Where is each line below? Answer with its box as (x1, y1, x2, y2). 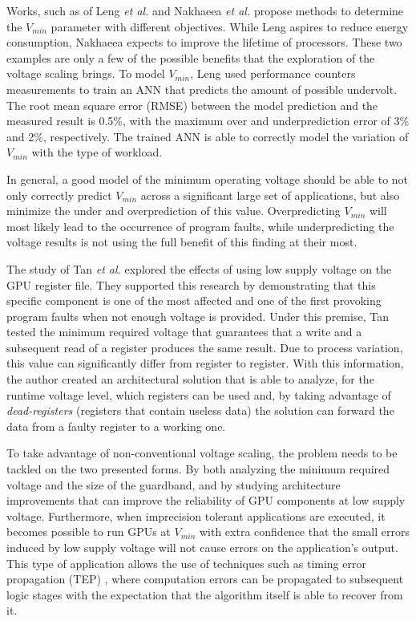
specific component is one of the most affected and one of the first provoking (6, 292, 382, 309)
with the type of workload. (31, 144, 163, 160)
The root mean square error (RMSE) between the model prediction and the (6, 96, 378, 113)
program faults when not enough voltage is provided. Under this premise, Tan (6, 307, 389, 324)
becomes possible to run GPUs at (6, 523, 171, 540)
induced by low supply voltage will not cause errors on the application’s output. (6, 539, 398, 555)
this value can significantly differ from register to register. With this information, (6, 355, 404, 371)
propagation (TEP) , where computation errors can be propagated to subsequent (6, 570, 404, 587)
